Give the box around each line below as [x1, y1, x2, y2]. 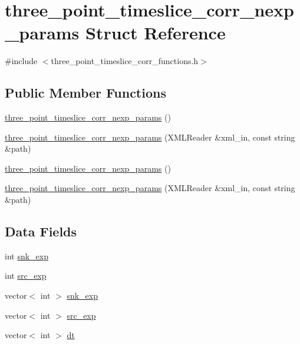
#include [5, 55, 38, 67]
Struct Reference [85, 21, 226, 45]
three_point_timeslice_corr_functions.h [51, 55, 199, 67]
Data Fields [5, 222, 77, 241]
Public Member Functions [5, 84, 166, 102]
